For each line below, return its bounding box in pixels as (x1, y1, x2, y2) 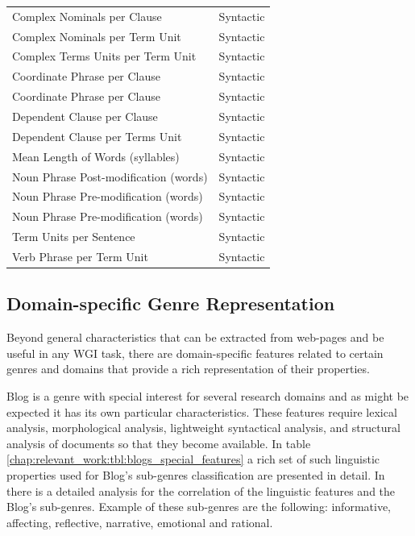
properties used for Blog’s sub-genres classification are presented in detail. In (6, 466, 385, 483)
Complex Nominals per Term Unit (12, 27, 181, 44)
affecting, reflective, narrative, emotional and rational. (6, 513, 273, 530)
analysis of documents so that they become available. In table (6, 434, 311, 451)
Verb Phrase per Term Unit (12, 247, 148, 264)
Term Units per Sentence (12, 228, 135, 245)
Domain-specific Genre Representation (6, 291, 335, 316)
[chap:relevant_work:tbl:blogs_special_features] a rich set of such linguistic (6, 451, 380, 467)
